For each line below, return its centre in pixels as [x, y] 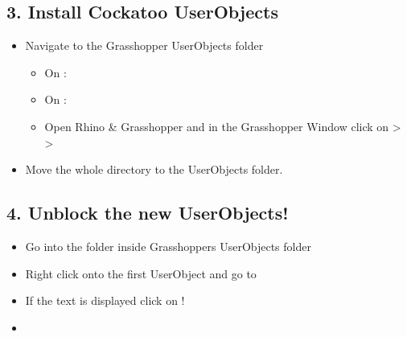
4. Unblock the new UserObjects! [148, 213]
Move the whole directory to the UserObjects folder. [154, 169]
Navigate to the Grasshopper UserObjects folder [144, 45]
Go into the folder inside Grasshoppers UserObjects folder [168, 246]
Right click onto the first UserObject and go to [141, 273]
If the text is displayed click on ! [105, 300]
